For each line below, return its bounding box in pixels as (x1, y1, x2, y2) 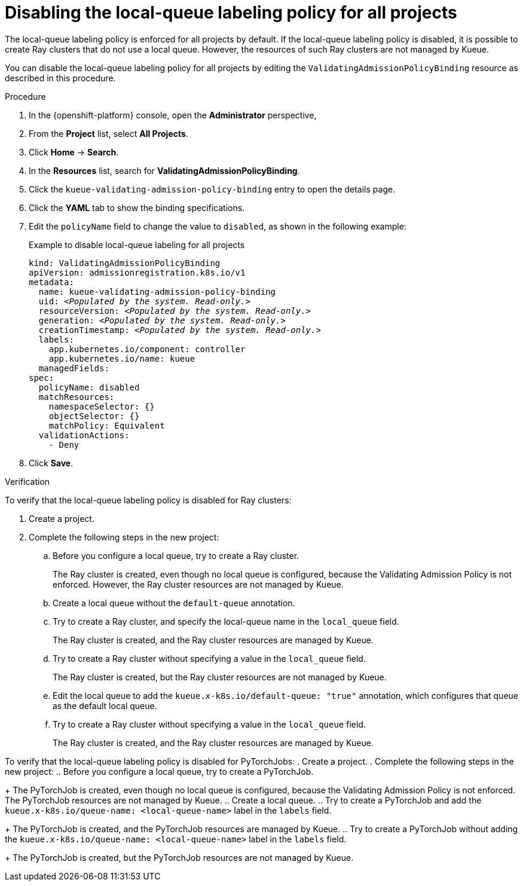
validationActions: (38, 430, 130, 440)
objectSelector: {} (48, 411, 140, 421)
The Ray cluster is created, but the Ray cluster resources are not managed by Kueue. (53, 671, 387, 682)
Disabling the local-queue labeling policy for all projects (5, 2, 457, 23)
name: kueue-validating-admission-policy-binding (38, 286, 276, 297)
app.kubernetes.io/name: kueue (48, 353, 195, 363)
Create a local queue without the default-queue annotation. (53, 597, 295, 608)
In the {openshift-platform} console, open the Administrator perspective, (29, 109, 317, 120)
